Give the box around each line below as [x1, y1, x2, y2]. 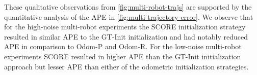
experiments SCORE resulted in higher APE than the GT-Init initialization [4, 51, 241, 61]
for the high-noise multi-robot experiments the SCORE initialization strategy [4, 21, 246, 32]
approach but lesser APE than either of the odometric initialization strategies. [4, 61, 249, 71]
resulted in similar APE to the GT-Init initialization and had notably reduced [4, 31, 248, 42]
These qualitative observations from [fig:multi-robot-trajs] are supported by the [4, 2, 252, 12]
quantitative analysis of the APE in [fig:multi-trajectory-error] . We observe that [4, 11, 253, 22]
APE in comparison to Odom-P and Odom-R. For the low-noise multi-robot [4, 41, 242, 52]
